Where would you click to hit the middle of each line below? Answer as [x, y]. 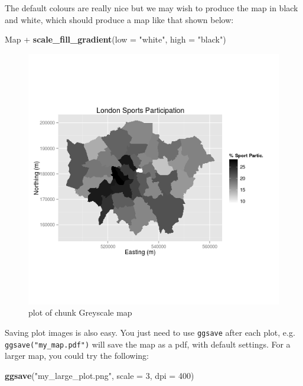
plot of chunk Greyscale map [80, 312]
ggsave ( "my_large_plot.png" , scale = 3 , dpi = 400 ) [100, 375]
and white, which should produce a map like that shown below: [119, 19]
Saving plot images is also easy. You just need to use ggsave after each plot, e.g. [150, 332]
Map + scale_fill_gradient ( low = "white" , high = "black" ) [115, 39]
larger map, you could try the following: [77, 356]
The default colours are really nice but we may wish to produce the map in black [151, 8]
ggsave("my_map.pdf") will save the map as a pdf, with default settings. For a [148, 344]
